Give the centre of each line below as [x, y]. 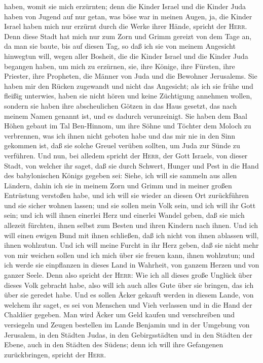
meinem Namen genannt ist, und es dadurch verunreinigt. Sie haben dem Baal [126, 115]
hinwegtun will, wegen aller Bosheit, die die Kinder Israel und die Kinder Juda [126, 56]
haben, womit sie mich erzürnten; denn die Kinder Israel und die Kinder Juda [125, 6]
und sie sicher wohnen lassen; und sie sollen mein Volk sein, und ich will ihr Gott [130, 205]
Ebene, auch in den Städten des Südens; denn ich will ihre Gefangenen [114, 344]
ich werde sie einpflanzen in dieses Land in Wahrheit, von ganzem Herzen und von [132, 265]
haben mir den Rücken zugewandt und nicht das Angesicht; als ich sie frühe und [129, 86]
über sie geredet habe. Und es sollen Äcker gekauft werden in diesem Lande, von [129, 295]
